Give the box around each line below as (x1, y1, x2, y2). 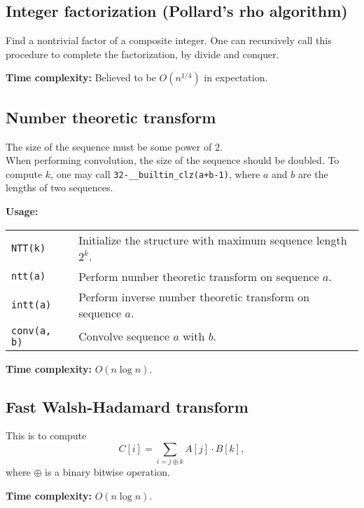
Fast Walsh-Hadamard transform (6, 395, 248, 417)
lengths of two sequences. (6, 180, 113, 195)
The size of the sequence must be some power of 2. (6, 139, 223, 153)
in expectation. (204, 70, 268, 85)
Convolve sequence (78, 328, 170, 345)
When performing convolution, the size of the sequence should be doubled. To (6, 153, 339, 167)
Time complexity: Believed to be (6, 70, 156, 85)
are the (297, 166, 328, 181)
